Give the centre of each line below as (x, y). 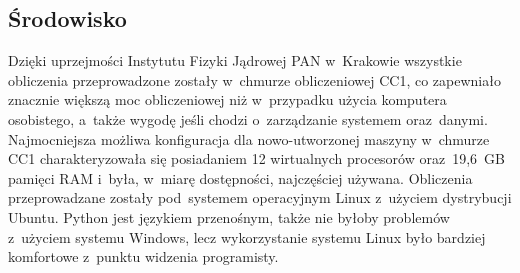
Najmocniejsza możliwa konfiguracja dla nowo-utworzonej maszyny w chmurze (249, 138)
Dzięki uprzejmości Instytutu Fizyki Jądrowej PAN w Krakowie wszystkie (235, 60)
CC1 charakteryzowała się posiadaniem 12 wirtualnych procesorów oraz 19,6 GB (256, 158)
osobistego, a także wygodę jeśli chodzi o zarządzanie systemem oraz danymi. (248, 118)
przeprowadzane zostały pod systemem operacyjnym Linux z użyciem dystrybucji (260, 197)
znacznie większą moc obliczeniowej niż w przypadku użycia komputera (227, 99)
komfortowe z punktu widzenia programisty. (143, 256)
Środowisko (67, 18)
